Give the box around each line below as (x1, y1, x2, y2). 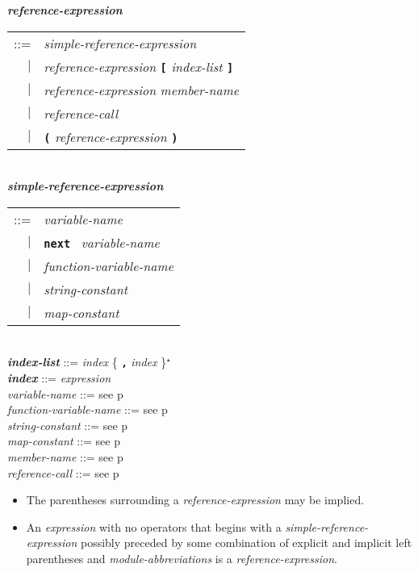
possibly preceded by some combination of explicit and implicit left (80, 534, 412, 551)
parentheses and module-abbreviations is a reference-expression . (26, 549, 337, 566)
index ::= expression (7, 370, 111, 386)
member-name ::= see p (7, 449, 123, 465)
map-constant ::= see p (7, 432, 120, 449)
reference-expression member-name (44, 80, 240, 99)
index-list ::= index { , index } (7, 353, 167, 370)
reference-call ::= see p (7, 464, 119, 481)
